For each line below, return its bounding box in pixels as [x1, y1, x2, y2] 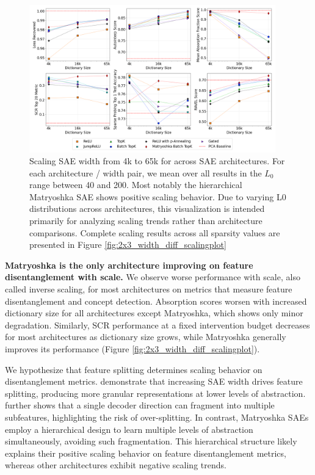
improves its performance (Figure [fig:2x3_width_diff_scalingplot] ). [5, 343, 260, 355]
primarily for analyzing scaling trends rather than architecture [29, 214, 262, 227]
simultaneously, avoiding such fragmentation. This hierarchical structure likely [5, 435, 297, 448]
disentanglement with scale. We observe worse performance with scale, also [5, 270, 300, 283]
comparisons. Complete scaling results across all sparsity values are [29, 226, 280, 239]
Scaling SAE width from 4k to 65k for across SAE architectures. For [29, 154, 285, 167]
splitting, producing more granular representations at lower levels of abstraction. [5, 386, 306, 399]
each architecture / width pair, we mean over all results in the [29, 166, 262, 179]
